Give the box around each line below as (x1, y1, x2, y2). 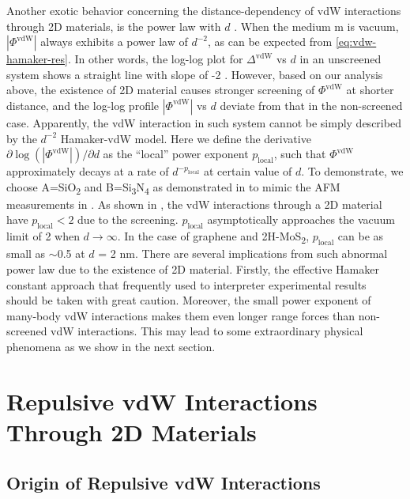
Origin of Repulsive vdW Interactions (6, 470, 321, 494)
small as (6, 245, 46, 262)
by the (6, 130, 37, 146)
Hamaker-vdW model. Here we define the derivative (60, 130, 311, 146)
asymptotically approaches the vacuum (207, 211, 395, 228)
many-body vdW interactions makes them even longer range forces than (6, 307, 355, 323)
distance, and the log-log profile (6, 96, 160, 113)
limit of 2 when (6, 228, 80, 244)
